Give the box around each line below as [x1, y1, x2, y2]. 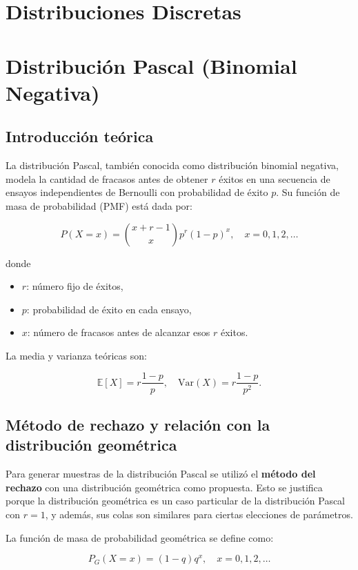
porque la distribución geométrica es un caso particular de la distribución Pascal [6, 493, 345, 508]
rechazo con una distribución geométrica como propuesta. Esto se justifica [6, 480, 323, 494]
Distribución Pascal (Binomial [6, 51, 297, 79]
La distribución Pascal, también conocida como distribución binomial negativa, [6, 158, 339, 173]
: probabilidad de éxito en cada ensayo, [26, 302, 192, 316]
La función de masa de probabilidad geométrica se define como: [6, 530, 274, 544]
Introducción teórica [6, 126, 154, 147]
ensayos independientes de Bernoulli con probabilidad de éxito [6, 185, 268, 199]
